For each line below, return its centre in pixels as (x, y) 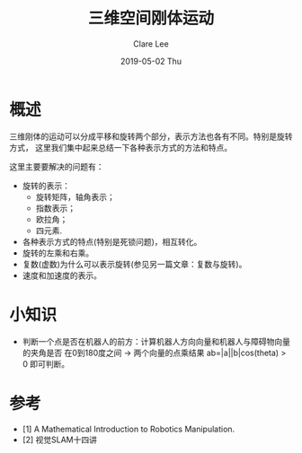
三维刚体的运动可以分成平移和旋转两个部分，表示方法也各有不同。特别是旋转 (151, 136)
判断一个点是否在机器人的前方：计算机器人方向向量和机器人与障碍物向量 (156, 341)
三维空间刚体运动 (151, 18)
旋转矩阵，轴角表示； (75, 196)
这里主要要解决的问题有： (57, 166)
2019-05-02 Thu (151, 61)
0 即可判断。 (46, 363)
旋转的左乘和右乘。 (58, 253)
